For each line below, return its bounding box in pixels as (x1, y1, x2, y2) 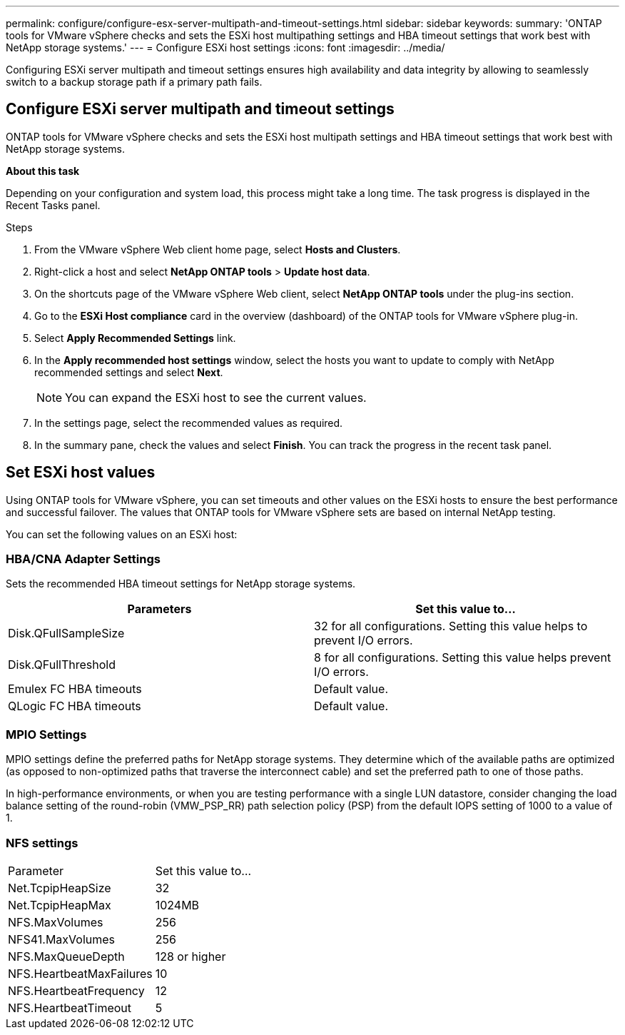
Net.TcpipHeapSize (8, 880, 111, 895)
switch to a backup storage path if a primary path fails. (6, 76, 263, 88)
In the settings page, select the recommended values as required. (34, 416, 343, 429)
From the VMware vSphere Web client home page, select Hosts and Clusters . (34, 243, 401, 256)
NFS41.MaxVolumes (8, 931, 116, 946)
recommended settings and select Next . (34, 365, 223, 378)
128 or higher (155, 949, 226, 964)
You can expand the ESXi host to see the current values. (65, 390, 367, 405)
